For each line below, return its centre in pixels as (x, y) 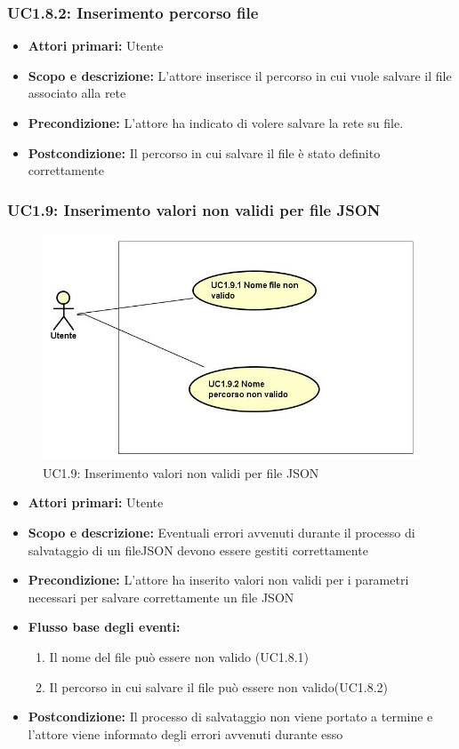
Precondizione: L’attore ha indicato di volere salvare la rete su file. (216, 123)
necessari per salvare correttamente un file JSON (161, 597)
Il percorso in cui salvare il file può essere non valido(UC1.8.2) (218, 686)
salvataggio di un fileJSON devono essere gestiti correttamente (198, 550)
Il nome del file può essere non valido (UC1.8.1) (179, 656)
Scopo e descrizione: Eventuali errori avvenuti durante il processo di (221, 532)
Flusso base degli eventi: (104, 627)
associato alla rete (77, 93)
